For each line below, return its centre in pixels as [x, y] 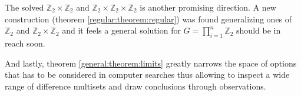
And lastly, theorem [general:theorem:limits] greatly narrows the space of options [151, 63]
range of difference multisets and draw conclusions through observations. [135, 86]
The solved [24, 7]
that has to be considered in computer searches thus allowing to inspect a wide [147, 75]
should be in [259, 30]
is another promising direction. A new [208, 7]
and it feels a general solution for [121, 30]
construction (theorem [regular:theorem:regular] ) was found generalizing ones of [148, 19]
